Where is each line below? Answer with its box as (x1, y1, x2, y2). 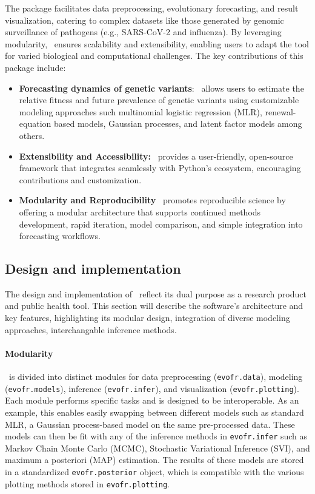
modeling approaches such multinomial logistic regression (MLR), (19, 105, 262, 118)
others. (19, 129, 45, 141)
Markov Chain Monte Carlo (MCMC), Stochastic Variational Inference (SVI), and (5, 441, 310, 454)
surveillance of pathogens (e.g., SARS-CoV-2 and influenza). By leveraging (5, 25, 282, 38)
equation (19, 117, 51, 130)
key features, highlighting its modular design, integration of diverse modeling (5, 311, 290, 324)
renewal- (265, 105, 296, 118)
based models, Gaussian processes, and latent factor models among (53, 117, 302, 130)
